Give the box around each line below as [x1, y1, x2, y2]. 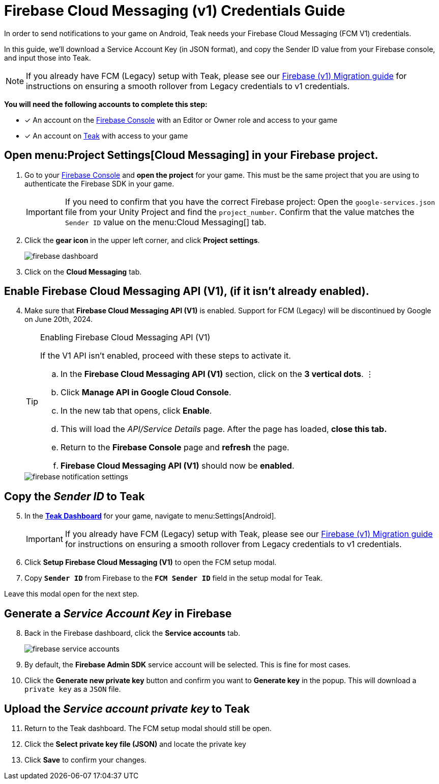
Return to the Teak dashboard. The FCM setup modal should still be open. [24, 723, 272, 733]
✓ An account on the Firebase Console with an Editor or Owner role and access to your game [24, 115, 338, 124]
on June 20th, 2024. [24, 315, 93, 324]
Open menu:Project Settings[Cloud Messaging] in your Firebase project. [4, 149, 378, 162]
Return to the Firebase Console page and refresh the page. [61, 442, 289, 453]
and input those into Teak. [4, 53, 91, 62]
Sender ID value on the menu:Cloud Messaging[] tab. [65, 217, 267, 227]
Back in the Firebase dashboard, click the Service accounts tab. [24, 629, 241, 638]
